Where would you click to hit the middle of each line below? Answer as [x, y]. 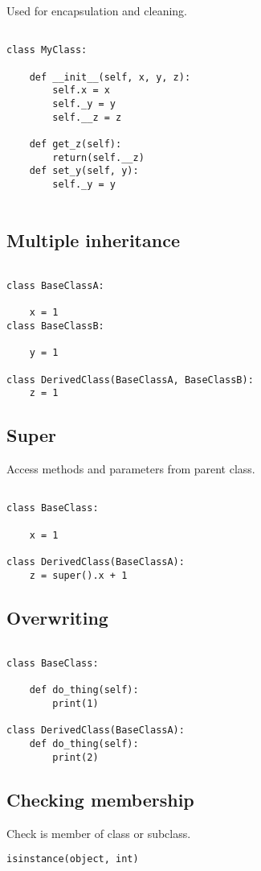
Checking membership [100, 799]
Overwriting [57, 617]
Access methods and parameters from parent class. [131, 469]
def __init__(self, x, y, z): [110, 77]
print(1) [75, 704]
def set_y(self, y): [84, 171]
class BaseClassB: [55, 326]
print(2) [75, 757]
